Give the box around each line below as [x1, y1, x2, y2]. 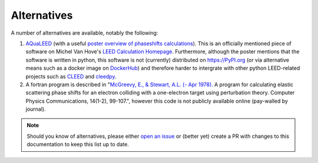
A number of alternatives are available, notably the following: [11, 29, 158, 36]
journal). [25, 106, 47, 113]
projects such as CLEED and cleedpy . [25, 73, 117, 80]
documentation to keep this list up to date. [26, 141, 129, 148]
